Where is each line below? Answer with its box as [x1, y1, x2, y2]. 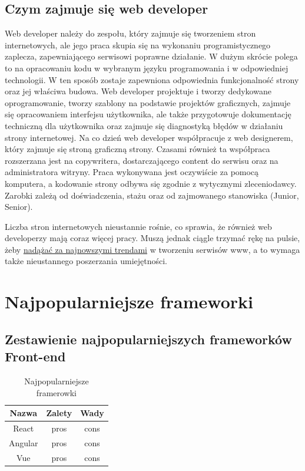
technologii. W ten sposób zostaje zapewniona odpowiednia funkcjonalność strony [5, 73, 299, 85]
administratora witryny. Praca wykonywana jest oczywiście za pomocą [5, 166, 259, 178]
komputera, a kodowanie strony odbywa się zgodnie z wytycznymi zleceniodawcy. [5, 177, 297, 189]
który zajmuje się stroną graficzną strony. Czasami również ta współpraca [5, 143, 270, 155]
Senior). [5, 200, 33, 213]
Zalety [46, 407, 72, 419]
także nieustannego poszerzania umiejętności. [5, 255, 167, 267]
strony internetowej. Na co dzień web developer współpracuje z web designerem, [5, 131, 293, 143]
